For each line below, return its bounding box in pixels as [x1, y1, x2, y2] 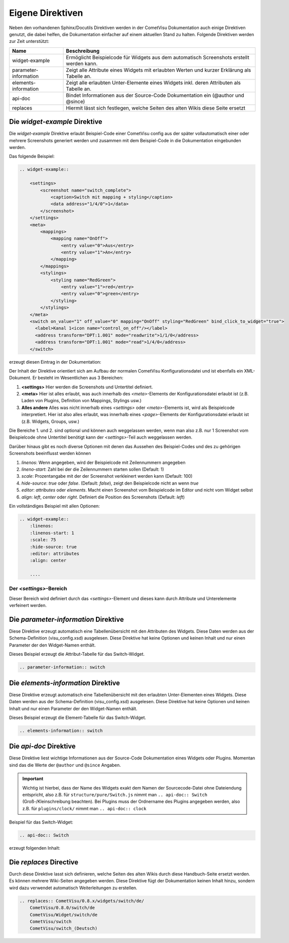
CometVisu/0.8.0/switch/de [30, 905, 96, 910]
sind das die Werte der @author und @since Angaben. [9, 762, 121, 768]
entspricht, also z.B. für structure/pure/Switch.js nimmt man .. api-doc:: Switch [22, 792, 208, 797]
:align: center [30, 558, 66, 564]
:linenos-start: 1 [30, 530, 74, 535]
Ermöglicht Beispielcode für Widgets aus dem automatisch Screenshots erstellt [65, 54, 250, 61]
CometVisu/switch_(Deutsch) [30, 926, 98, 931]
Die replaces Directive [9, 858, 79, 866]
